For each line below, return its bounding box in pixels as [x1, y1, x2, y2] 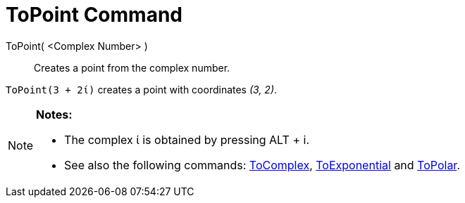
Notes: [36, 107, 73, 122]
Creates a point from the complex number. [34, 61, 230, 74]
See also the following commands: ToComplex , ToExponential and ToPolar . [64, 157, 460, 172]
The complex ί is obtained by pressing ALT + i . [64, 132, 310, 147]
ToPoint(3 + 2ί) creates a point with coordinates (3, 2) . [6, 83, 278, 96]
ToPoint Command [6, 3, 182, 27]
